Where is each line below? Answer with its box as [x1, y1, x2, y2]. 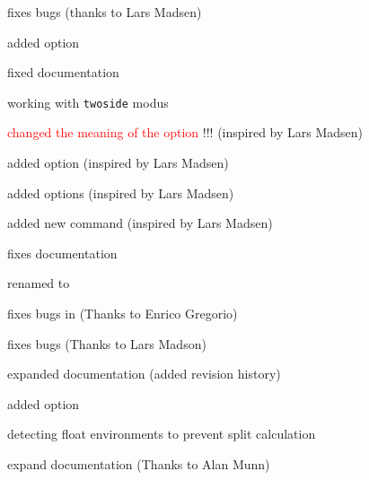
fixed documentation [7, 63, 119, 82]
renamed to [7, 274, 70, 292]
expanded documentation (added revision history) [7, 364, 281, 383]
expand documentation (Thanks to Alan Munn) [7, 454, 270, 473]
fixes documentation [7, 243, 118, 262]
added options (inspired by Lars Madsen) [7, 183, 234, 202]
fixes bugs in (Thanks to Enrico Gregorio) [7, 304, 238, 322]
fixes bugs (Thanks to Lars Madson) [7, 334, 206, 353]
